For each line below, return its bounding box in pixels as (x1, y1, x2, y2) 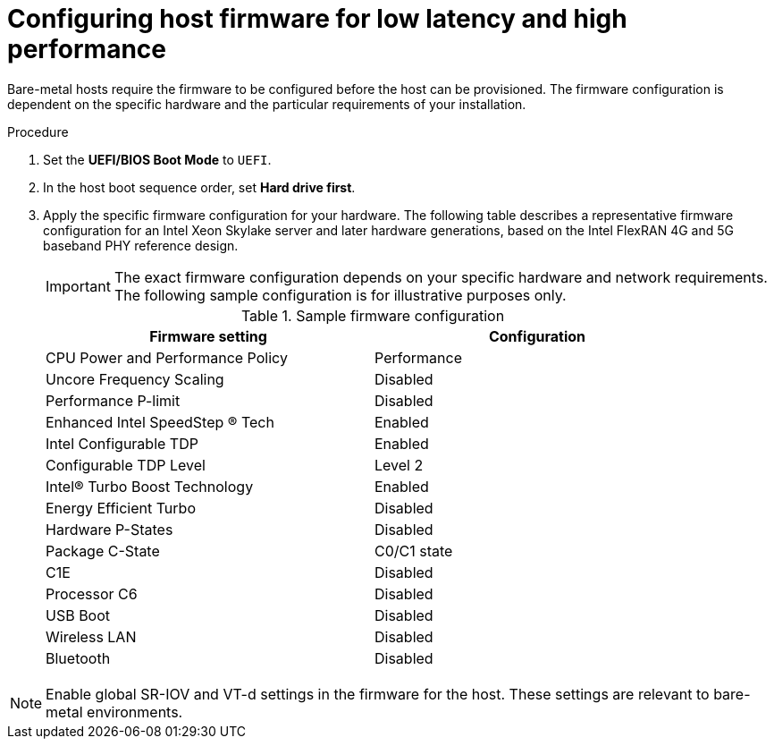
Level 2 (374, 455, 424, 474)
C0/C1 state (374, 541, 453, 560)
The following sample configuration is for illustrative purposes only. (114, 285, 567, 304)
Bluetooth (46, 649, 111, 667)
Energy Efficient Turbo (46, 498, 196, 517)
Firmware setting (149, 326, 267, 345)
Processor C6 (46, 584, 138, 603)
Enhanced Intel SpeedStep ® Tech (46, 412, 274, 431)
